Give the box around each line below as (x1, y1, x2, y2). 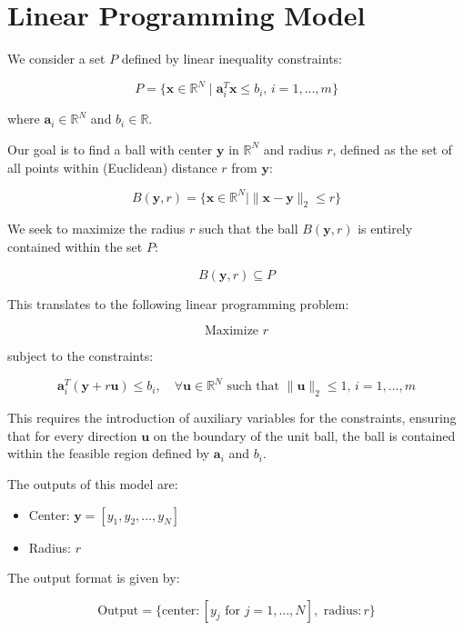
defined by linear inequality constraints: (121, 49, 342, 68)
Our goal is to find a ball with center (7, 139, 213, 158)
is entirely (358, 219, 413, 238)
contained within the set (7, 237, 143, 256)
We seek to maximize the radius (7, 219, 186, 238)
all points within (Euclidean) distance (7, 157, 217, 176)
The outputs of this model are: (7, 474, 178, 493)
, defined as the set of (332, 139, 452, 158)
